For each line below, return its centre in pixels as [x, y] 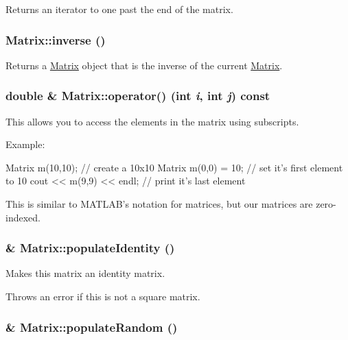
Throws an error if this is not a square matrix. [103, 296]
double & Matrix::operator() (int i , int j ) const [138, 96]
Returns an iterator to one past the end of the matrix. [119, 9]
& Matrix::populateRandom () [92, 327]
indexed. [23, 217]
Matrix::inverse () [56, 39]
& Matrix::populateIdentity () [90, 248]
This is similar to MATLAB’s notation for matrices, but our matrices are [159, 204]
